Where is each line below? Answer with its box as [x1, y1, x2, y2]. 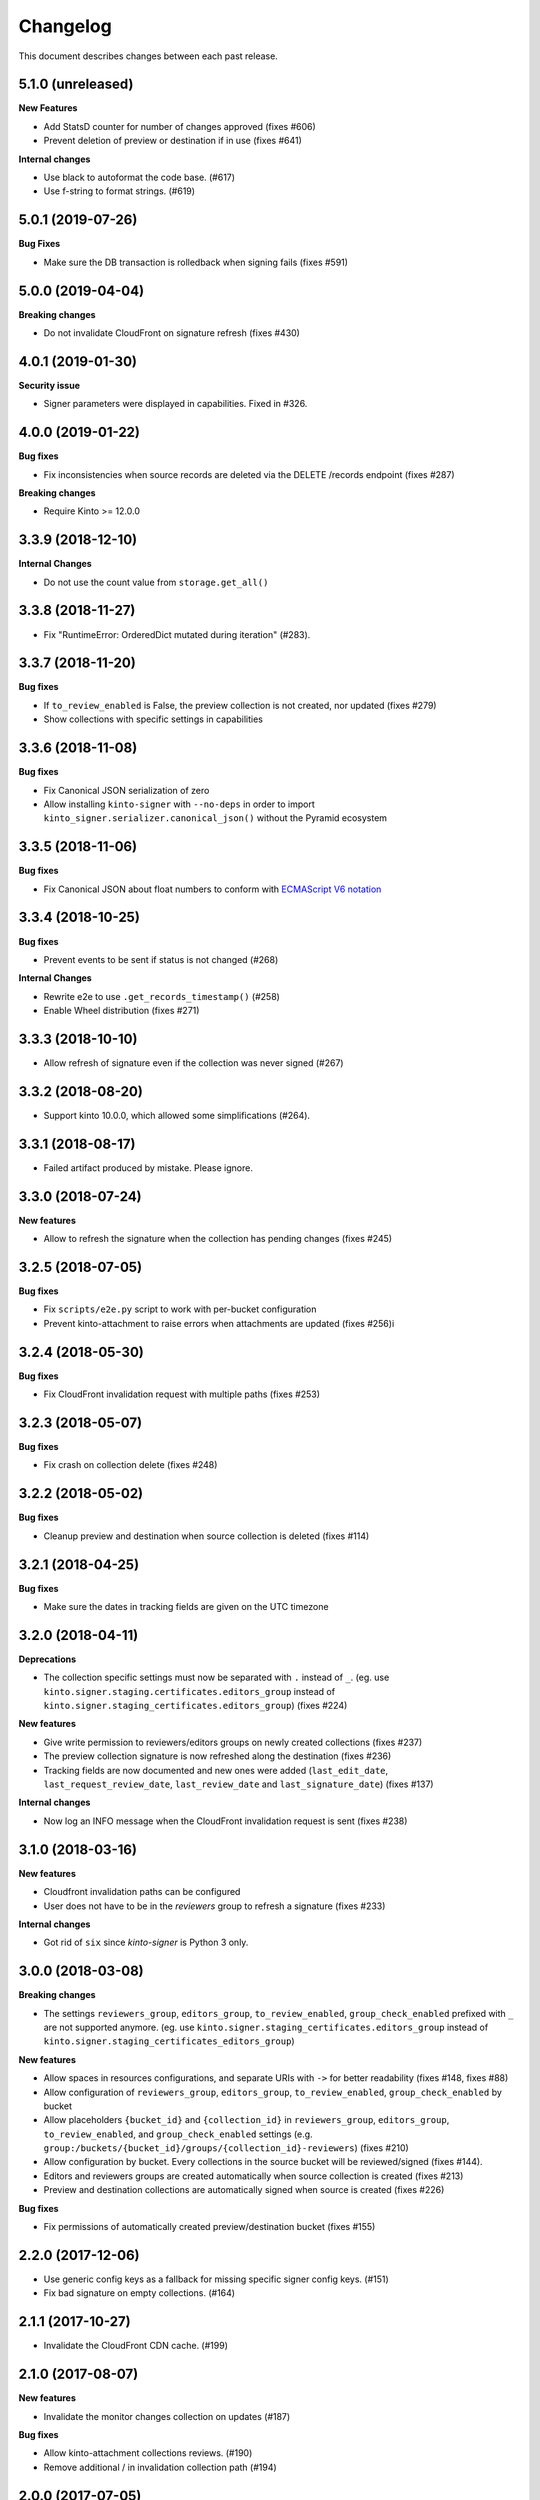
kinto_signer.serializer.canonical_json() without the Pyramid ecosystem [43, 812, 388, 824]
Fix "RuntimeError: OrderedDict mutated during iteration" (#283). [43, 628, 311, 640]
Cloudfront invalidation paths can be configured [43, 1886, 241, 1898]
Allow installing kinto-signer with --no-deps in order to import [43, 798, 315, 810]
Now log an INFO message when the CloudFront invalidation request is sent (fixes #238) [43, 1815, 408, 1827]
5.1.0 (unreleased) [18, 76, 134, 93]
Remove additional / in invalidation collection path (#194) [43, 2461, 277, 2473]
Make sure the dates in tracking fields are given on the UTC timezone [43, 1601, 329, 1612]
